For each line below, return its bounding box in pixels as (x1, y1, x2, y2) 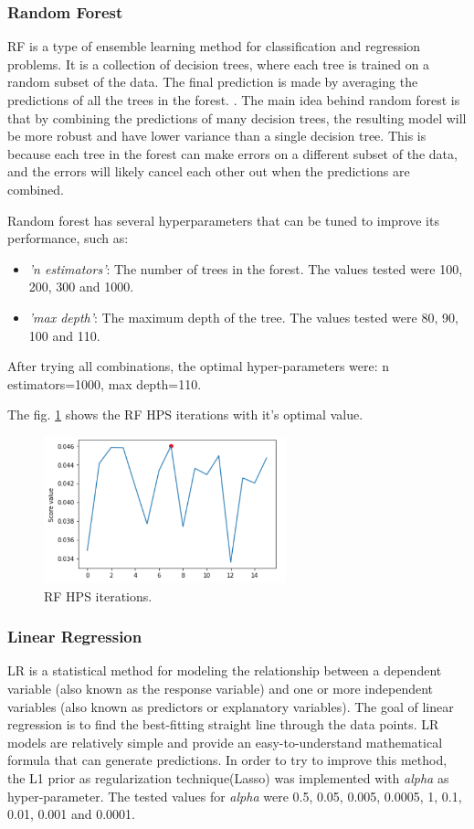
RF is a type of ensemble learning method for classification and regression (7, 37, 421, 56)
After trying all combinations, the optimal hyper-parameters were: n (7, 356, 390, 376)
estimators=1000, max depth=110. (7, 374, 202, 393)
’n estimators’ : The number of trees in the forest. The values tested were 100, (28, 259, 463, 278)
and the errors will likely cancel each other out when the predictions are (7, 162, 410, 181)
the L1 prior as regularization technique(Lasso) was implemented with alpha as (7, 768, 449, 787)
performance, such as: (7, 229, 129, 248)
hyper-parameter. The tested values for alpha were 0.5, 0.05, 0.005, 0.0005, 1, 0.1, (7, 786, 462, 805)
